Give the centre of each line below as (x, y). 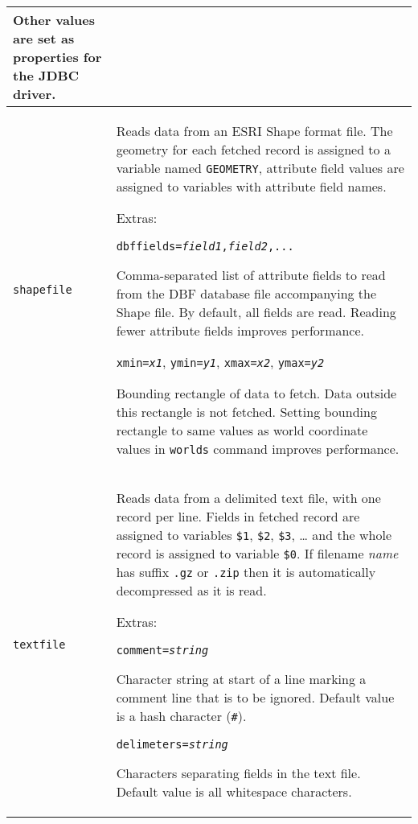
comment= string (162, 650)
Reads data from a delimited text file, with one (248, 498)
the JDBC (46, 75)
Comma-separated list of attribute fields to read (251, 275)
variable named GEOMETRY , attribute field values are (260, 168)
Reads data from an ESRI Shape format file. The (254, 131)
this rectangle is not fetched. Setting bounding (246, 412)
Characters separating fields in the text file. (238, 773)
